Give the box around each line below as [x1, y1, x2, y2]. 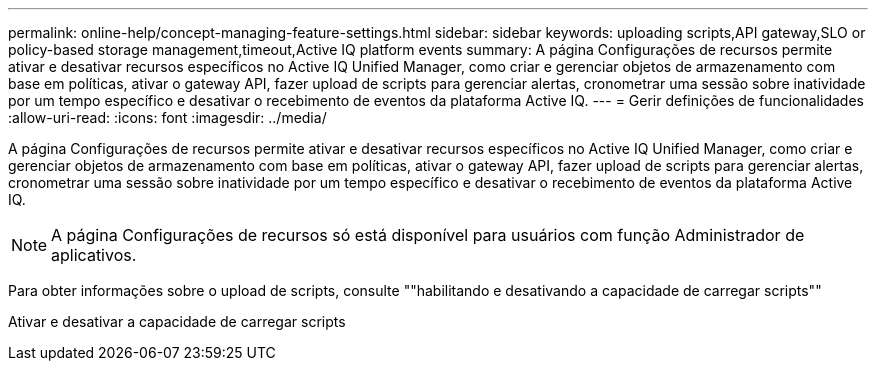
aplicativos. [51, 245, 137, 265]
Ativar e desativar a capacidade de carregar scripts [8, 313, 346, 330]
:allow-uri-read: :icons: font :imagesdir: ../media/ [8, 109, 327, 126]
